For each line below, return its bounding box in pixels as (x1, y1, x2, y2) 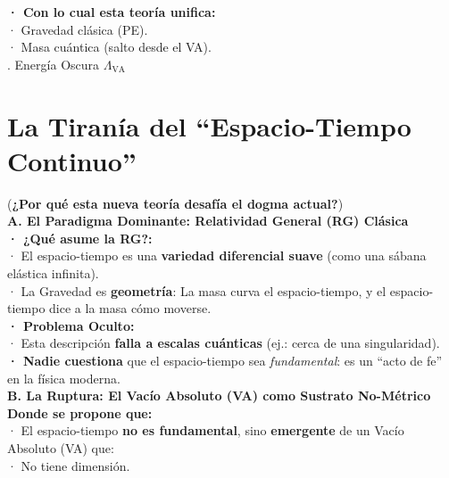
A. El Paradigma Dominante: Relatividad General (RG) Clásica (7, 211, 409, 230)
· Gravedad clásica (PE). (7, 20, 148, 38)
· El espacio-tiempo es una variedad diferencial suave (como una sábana (7, 246, 427, 265)
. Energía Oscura (7, 54, 100, 73)
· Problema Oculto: (7, 316, 135, 334)
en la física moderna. (7, 368, 121, 387)
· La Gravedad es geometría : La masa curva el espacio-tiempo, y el (7, 281, 387, 300)
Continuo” (7, 142, 137, 178)
